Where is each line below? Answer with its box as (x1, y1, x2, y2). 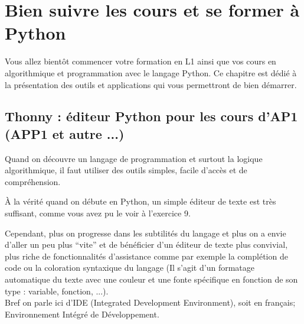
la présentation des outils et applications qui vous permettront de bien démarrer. (5, 78, 297, 90)
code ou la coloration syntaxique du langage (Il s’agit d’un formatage (5, 261, 254, 274)
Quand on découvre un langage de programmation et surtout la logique (5, 152, 263, 164)
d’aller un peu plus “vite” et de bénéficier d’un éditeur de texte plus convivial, (5, 238, 288, 251)
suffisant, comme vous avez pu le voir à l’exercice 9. (5, 207, 191, 219)
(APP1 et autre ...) (5, 124, 125, 142)
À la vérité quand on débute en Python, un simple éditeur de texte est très (5, 195, 276, 208)
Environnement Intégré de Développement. (5, 307, 159, 320)
